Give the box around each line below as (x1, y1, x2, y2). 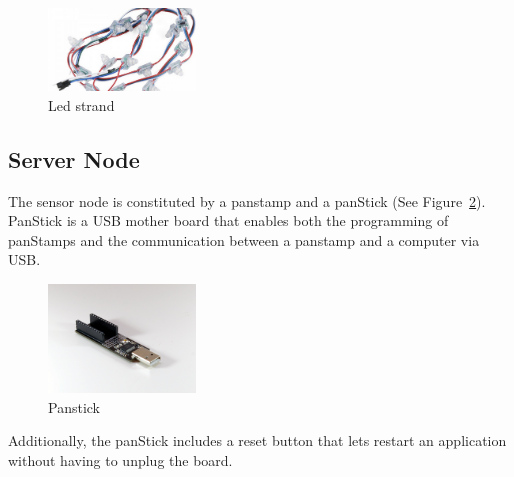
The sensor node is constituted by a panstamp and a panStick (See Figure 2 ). (8, 190, 486, 211)
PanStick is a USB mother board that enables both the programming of (8, 210, 449, 231)
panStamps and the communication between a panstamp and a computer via (8, 229, 480, 250)
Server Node (8, 143, 140, 174)
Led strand (48, 94, 115, 115)
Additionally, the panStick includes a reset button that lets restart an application (8, 430, 507, 451)
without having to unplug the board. (8, 449, 233, 470)
